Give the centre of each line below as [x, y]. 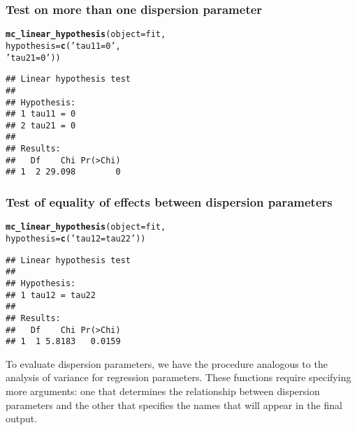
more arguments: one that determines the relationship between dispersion [163, 391]
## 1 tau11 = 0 [41, 114]
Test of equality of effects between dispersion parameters [169, 202]
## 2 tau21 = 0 [41, 125]
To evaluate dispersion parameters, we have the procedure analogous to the [167, 363]
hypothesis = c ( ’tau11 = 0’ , [63, 46]
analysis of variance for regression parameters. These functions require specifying [178, 377]
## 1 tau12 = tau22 [51, 295]
